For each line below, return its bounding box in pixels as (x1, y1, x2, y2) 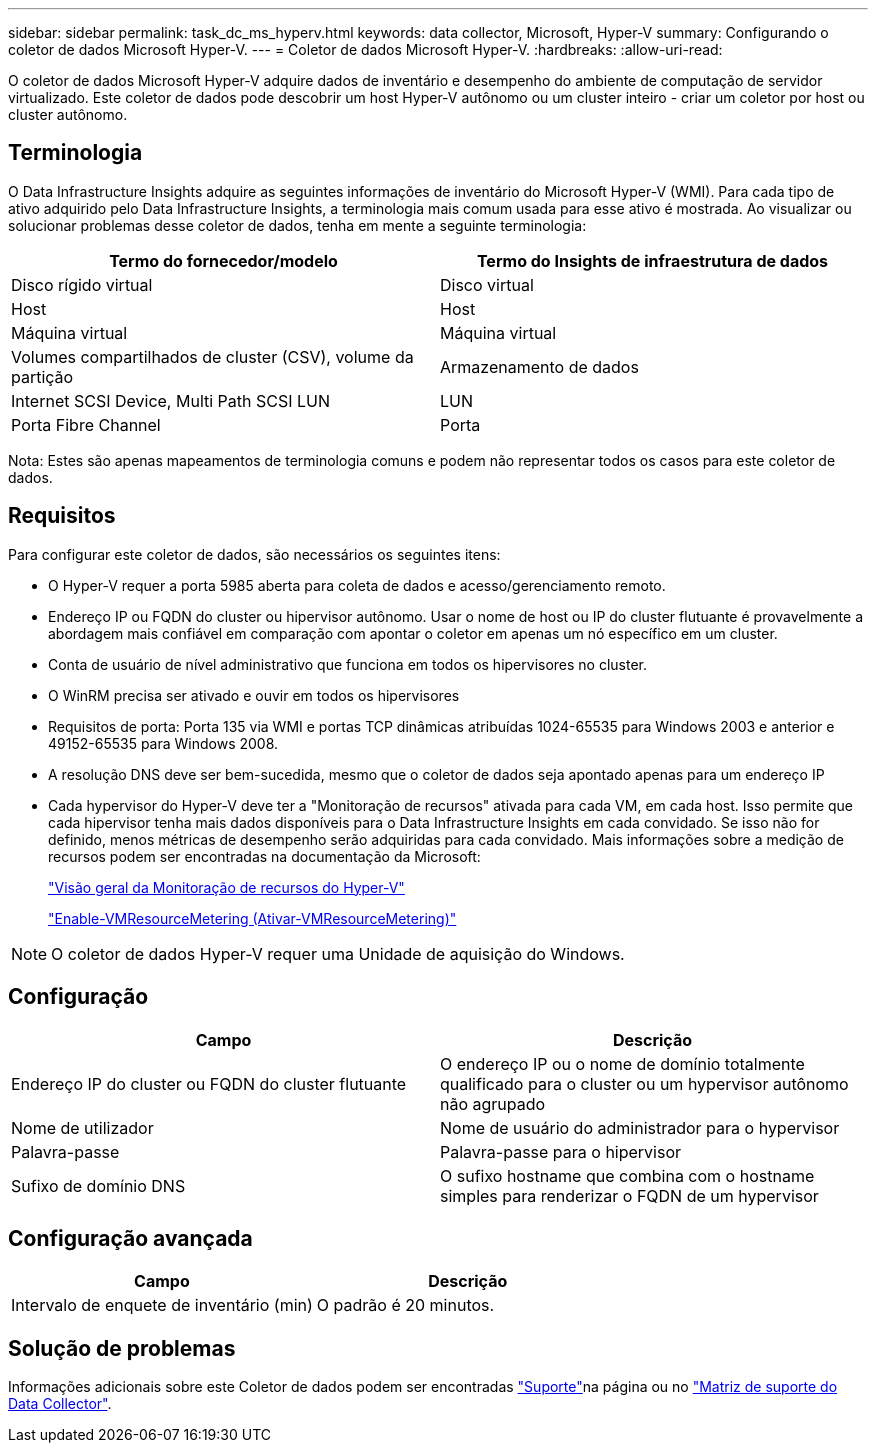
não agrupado (440, 1093, 546, 1114)
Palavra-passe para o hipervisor (440, 1141, 682, 1162)
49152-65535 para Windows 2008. (48, 734, 279, 752)
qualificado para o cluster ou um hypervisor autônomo (440, 1073, 849, 1094)
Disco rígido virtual (11, 274, 153, 295)
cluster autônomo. (8, 106, 128, 123)
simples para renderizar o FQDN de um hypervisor (440, 1185, 819, 1206)
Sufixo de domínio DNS (11, 1175, 186, 1196)
